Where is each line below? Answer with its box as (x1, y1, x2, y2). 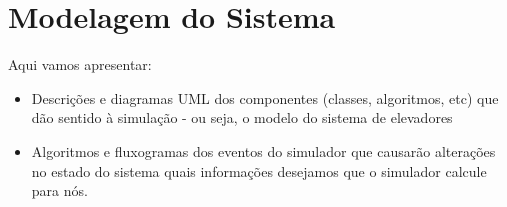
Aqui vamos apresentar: (8, 54, 152, 75)
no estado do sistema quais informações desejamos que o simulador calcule (31, 160, 487, 181)
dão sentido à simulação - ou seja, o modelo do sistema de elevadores (31, 107, 453, 128)
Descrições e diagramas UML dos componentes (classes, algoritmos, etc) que (31, 87, 499, 108)
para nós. (31, 180, 88, 201)
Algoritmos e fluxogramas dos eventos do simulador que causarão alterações (31, 140, 496, 161)
